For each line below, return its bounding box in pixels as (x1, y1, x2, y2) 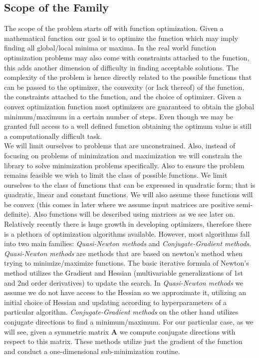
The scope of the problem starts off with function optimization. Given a (4, 23, 224, 33)
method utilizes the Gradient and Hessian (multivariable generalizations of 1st (4, 268, 243, 278)
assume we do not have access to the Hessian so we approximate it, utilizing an (4, 287, 247, 298)
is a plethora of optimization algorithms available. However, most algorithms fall (4, 228, 250, 239)
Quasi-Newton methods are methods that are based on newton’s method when (4, 248, 243, 258)
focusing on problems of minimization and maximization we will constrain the (4, 150, 242, 160)
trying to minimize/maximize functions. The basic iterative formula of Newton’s (4, 258, 249, 268)
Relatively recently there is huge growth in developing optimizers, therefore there (4, 219, 252, 229)
